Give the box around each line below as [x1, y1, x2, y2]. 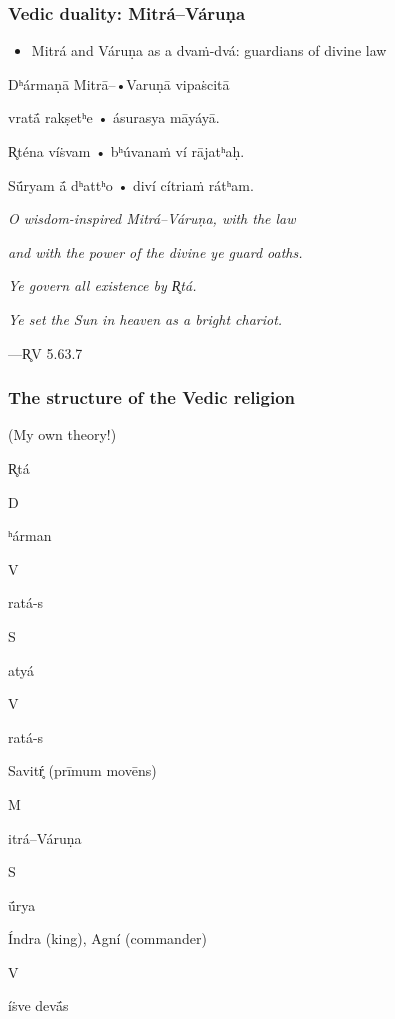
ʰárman [8, 525, 52, 546]
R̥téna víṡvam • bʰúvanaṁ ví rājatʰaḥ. [8, 141, 245, 161]
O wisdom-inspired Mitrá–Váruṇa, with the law [8, 208, 296, 229]
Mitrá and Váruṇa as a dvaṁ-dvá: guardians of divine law [31, 40, 387, 61]
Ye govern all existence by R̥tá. [8, 275, 197, 296]
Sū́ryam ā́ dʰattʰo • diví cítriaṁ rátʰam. [8, 174, 254, 195]
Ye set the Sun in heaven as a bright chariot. [8, 308, 283, 329]
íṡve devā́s [8, 995, 69, 1016]
